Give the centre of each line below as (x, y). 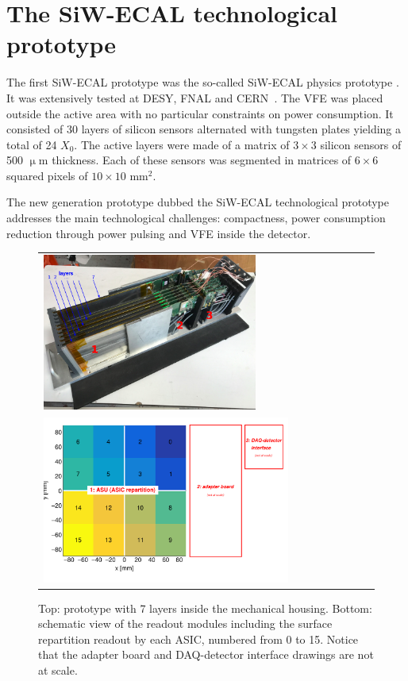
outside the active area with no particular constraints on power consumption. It (200, 113)
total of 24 (32, 144)
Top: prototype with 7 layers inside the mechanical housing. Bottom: (205, 608)
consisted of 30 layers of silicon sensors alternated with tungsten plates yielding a (204, 129)
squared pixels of (47, 175)
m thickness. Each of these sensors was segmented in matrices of (195, 160)
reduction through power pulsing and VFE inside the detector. (159, 233)
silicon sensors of (361, 144)
